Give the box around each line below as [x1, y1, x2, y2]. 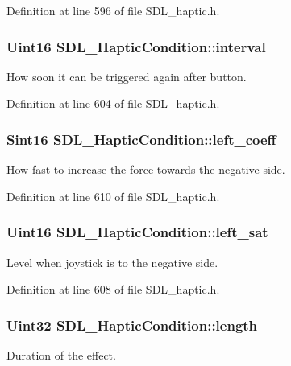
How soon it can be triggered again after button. [6, 68, 247, 84]
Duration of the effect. [6, 347, 116, 364]
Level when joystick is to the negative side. [6, 253, 218, 270]
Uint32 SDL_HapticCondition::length [6, 315, 258, 335]
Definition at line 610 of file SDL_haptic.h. [6, 187, 220, 204]
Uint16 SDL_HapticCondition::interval [6, 36, 266, 56]
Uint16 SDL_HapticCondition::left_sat [6, 222, 268, 242]
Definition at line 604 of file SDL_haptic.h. [6, 95, 220, 112]
